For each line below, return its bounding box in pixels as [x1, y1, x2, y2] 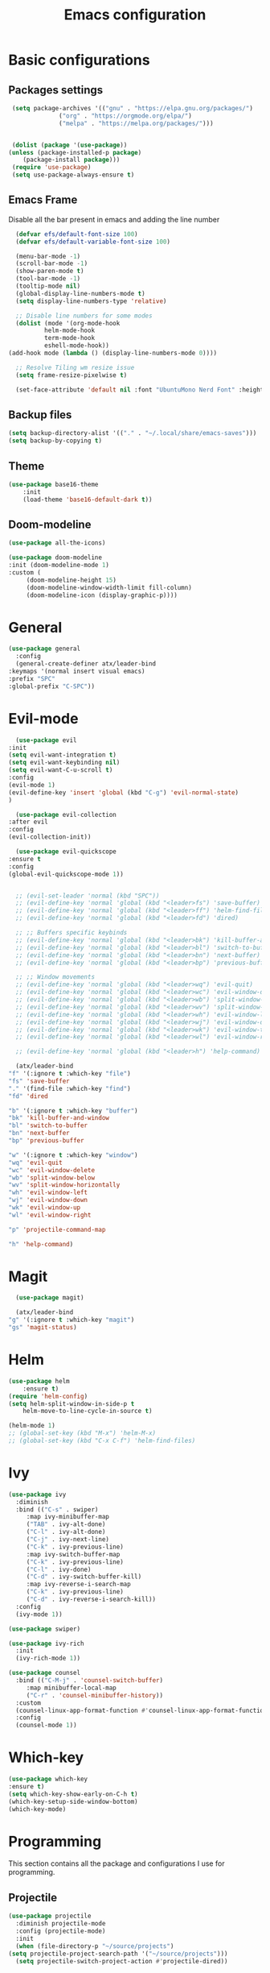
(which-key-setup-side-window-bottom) [8, 1797, 138, 1805]
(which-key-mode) [8, 1805, 67, 1813]
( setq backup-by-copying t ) [8, 437, 103, 445]
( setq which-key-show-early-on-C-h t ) [8, 1790, 138, 1798]
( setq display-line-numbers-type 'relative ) [15, 296, 167, 305]
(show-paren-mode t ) [15, 267, 84, 276]
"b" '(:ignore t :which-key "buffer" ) [8, 1106, 138, 1115]
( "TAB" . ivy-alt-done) [26, 1520, 106, 1528]
